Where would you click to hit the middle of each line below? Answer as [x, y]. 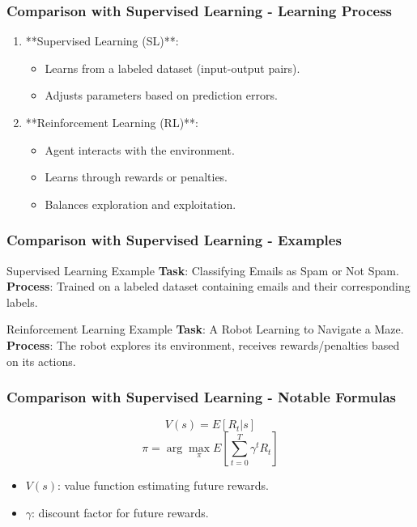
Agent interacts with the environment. [140, 149]
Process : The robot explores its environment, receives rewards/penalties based [203, 344]
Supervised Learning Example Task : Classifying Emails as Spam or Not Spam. [203, 270]
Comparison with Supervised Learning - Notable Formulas [201, 397]
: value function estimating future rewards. [163, 485]
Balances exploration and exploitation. [140, 204]
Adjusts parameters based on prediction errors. [161, 95]
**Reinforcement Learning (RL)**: [112, 122]
